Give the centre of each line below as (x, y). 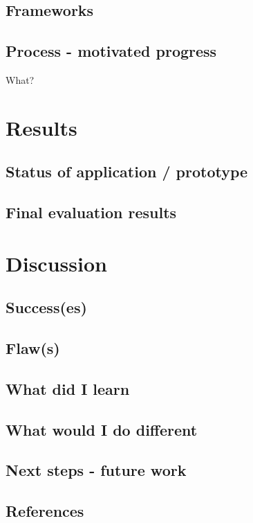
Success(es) (46, 307)
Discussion (56, 263)
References (45, 511)
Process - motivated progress (111, 51)
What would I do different (102, 429)
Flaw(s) (33, 348)
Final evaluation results (91, 212)
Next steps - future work (96, 470)
